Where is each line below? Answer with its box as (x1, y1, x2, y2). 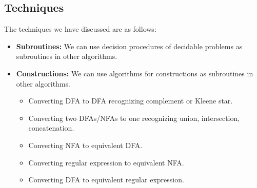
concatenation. (28, 122, 74, 133)
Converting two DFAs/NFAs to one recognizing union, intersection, (28, 112, 240, 123)
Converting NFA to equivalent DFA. (28, 139, 143, 150)
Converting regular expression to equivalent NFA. (28, 157, 184, 168)
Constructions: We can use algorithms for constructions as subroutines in (16, 68, 253, 78)
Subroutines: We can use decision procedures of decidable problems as (16, 40, 243, 51)
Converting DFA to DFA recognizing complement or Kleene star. (28, 95, 233, 106)
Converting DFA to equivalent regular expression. (28, 174, 184, 185)
